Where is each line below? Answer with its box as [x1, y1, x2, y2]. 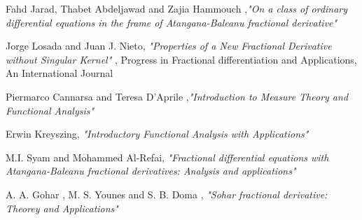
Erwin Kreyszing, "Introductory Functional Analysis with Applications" [6, 126, 309, 141]
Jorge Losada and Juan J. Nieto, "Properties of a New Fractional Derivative [6, 38, 332, 53]
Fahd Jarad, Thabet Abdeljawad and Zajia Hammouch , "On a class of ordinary [6, 1, 348, 15]
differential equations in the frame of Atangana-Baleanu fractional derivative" [6, 15, 337, 29]
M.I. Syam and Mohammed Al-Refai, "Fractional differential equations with [6, 149, 329, 164]
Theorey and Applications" [6, 200, 118, 215]
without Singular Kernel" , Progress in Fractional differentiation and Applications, [6, 52, 357, 66]
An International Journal [6, 66, 113, 80]
